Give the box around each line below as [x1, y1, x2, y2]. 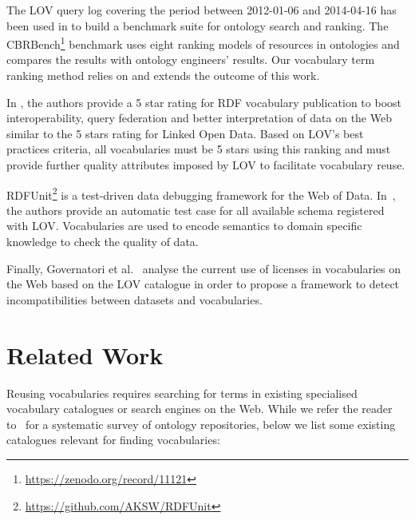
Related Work [6, 338, 164, 371]
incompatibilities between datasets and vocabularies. [6, 291, 263, 308]
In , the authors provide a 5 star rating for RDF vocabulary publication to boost [6, 93, 401, 110]
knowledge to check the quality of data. [6, 233, 199, 250]
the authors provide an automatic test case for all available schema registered [6, 201, 385, 218]
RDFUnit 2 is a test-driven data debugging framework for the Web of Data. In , [6, 184, 396, 203]
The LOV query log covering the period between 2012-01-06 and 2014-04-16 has [6, 2, 397, 18]
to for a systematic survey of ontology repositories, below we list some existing [6, 415, 396, 432]
